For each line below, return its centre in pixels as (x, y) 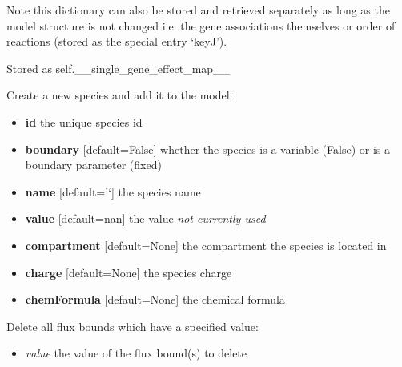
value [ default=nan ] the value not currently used (145, 218)
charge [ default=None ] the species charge (129, 272)
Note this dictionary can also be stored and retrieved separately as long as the (198, 10)
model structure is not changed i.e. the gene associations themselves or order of (201, 25)
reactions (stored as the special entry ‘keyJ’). (117, 41)
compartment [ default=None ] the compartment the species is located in (206, 245)
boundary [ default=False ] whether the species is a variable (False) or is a (207, 149)
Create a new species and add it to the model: (120, 95)
